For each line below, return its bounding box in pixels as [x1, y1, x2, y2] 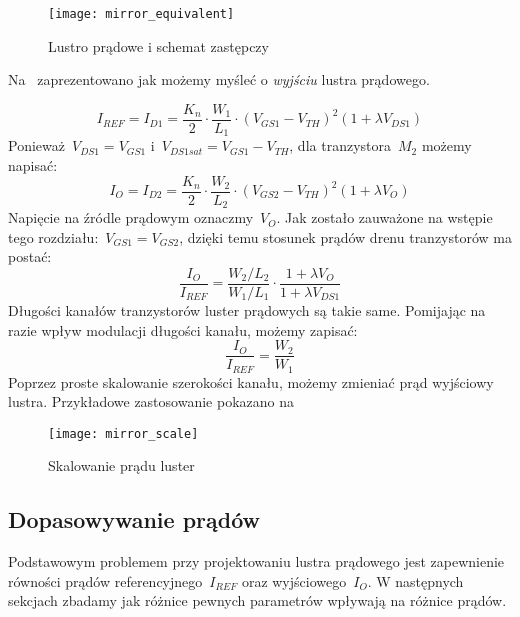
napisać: [8, 154, 58, 175]
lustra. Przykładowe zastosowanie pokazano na [8, 391, 294, 412]
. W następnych [367, 570, 464, 591]
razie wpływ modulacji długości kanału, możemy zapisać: [8, 319, 358, 340]
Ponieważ [8, 135, 65, 156]
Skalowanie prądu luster [48, 455, 195, 476]
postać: [8, 246, 52, 267]
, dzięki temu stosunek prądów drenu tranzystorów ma [179, 226, 513, 247]
